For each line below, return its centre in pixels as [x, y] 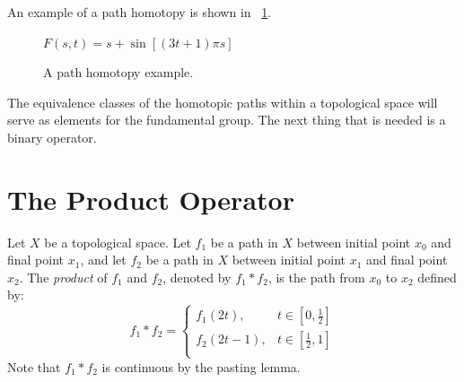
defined [437, 277]
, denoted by [197, 277]
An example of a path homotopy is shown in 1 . [140, 12]
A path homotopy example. [118, 72]
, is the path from [316, 277]
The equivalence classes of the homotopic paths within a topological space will [223, 102]
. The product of [63, 277]
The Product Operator [151, 199]
